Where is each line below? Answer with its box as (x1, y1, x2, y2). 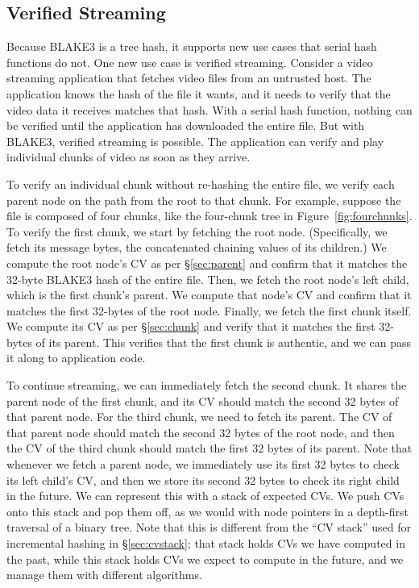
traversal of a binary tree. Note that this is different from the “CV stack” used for (6, 519, 411, 536)
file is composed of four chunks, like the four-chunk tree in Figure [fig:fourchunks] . (6, 207, 413, 224)
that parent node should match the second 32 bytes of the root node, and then (6, 423, 395, 440)
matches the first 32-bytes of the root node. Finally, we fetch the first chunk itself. (6, 302, 412, 319)
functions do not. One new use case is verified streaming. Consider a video (6, 53, 373, 70)
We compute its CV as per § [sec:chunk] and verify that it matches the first (6, 318, 375, 335)
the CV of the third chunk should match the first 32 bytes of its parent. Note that (6, 440, 413, 457)
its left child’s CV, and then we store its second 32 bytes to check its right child (6, 471, 400, 488)
